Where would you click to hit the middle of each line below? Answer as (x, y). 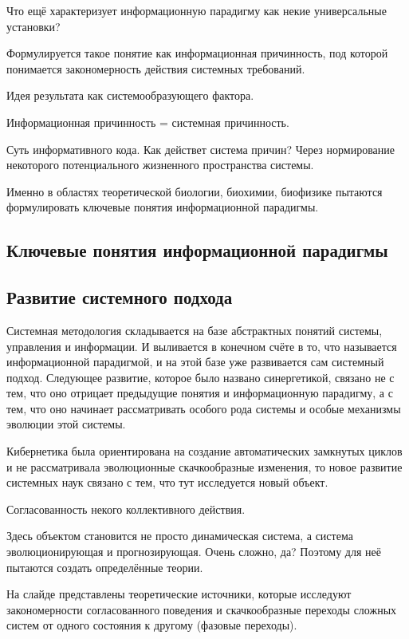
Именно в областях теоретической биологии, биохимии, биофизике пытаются (195, 191)
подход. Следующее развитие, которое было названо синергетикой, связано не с (201, 377)
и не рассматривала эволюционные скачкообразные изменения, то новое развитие (204, 466)
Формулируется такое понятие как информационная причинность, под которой (197, 53)
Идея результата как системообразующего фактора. (130, 95)
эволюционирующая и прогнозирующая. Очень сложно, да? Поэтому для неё (194, 552)
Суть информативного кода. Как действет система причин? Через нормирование (201, 149)
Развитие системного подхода (120, 297)
